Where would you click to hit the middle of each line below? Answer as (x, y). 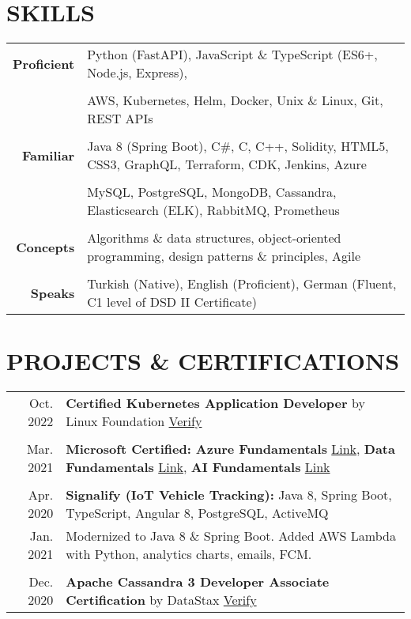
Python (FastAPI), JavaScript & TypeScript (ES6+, (232, 55)
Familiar (49, 155)
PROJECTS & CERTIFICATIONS (203, 361)
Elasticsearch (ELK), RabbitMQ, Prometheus (213, 210)
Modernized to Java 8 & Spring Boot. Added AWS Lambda (231, 536)
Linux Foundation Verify (134, 421)
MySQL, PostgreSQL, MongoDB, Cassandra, (212, 192)
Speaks (53, 293)
